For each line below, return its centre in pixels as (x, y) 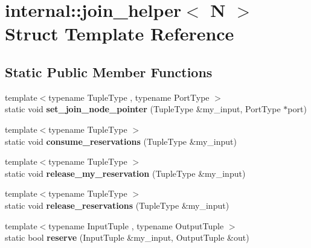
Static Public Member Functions (109, 72)
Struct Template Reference (120, 33)
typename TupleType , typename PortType (129, 97)
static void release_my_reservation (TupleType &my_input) (125, 173)
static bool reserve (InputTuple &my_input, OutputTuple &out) (127, 237)
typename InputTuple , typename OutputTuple (136, 225)
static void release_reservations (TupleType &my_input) (117, 205)
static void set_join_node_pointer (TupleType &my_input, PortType (143, 109)
